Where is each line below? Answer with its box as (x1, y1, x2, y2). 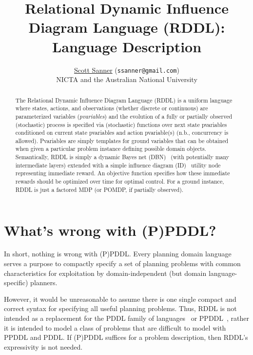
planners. (30, 277, 58, 288)
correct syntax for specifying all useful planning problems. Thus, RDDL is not (4, 303, 237, 313)
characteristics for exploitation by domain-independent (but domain (4, 268, 207, 278)
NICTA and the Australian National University (56, 74, 197, 84)
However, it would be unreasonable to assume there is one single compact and (4, 293, 236, 304)
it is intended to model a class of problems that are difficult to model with (4, 322, 226, 333)
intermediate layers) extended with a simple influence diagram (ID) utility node (15, 161, 221, 169)
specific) (4, 277, 28, 288)
